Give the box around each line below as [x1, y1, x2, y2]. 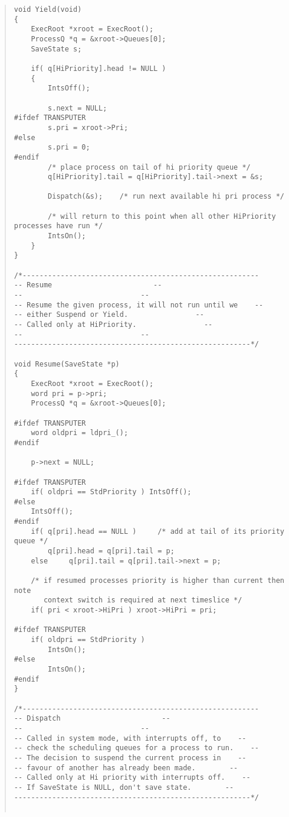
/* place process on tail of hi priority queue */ [48, 163, 251, 171]
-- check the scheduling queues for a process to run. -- [14, 744, 260, 753]
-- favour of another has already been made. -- [14, 763, 238, 772]
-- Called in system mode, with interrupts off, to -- [14, 734, 247, 743]
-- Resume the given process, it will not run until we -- [14, 300, 264, 309]
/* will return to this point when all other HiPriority [48, 212, 276, 221]
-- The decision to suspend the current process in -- [14, 753, 247, 762]
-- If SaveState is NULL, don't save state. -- [14, 783, 234, 792]
